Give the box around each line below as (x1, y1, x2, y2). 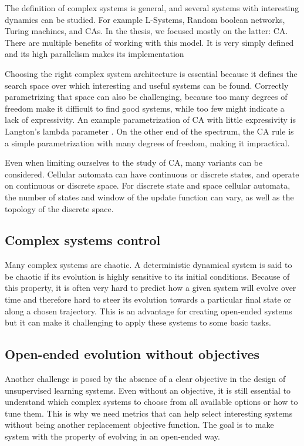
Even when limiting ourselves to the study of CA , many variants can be (5, 156, 263, 169)
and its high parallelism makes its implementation (5, 48, 184, 60)
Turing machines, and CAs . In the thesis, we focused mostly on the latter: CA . (5, 25, 288, 37)
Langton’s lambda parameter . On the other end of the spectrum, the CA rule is (5, 125, 294, 137)
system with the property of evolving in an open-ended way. (5, 430, 220, 442)
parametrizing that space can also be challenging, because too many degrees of (5, 90, 288, 103)
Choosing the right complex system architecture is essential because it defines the (5, 67, 298, 79)
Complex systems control (5, 231, 161, 249)
